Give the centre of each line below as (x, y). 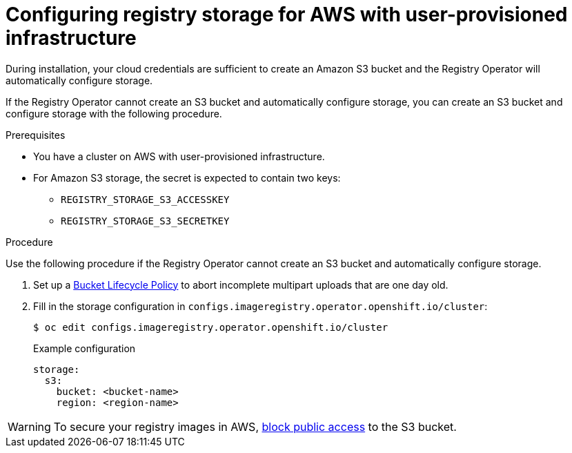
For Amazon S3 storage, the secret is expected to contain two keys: (187, 177)
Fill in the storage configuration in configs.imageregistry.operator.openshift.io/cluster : (260, 306)
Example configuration (85, 348)
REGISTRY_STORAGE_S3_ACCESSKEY (145, 199)
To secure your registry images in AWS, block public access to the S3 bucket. (255, 426)
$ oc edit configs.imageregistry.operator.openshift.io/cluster (211, 327)
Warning (29, 426)
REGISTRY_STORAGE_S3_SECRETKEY (145, 221)
